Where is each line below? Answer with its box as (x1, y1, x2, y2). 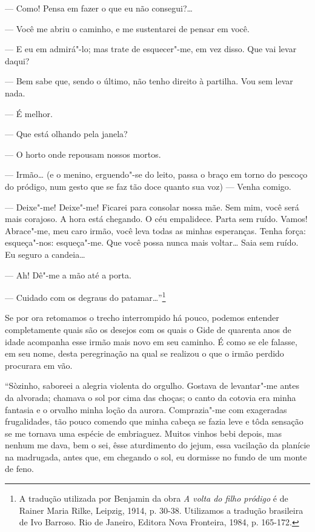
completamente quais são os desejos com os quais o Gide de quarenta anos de (5, 323, 291, 335)
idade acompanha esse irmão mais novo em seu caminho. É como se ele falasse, (5, 335, 297, 348)
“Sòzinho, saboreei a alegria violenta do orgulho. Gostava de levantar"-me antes (5, 379, 299, 392)
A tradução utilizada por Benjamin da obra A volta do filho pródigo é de (19, 492, 288, 505)
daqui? (5, 54, 30, 67)
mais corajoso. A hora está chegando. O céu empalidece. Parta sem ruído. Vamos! (5, 212, 308, 225)
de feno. (5, 462, 34, 475)
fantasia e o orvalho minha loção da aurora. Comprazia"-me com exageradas (5, 403, 287, 416)
